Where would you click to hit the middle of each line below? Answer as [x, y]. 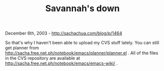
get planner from [22, 48]
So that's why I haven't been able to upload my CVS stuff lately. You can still [82, 43]
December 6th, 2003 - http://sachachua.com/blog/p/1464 [64, 33]
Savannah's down [82, 9]
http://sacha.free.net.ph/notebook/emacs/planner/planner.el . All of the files [82, 53]
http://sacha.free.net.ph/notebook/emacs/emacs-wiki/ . [61, 63]
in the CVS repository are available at [42, 58]
